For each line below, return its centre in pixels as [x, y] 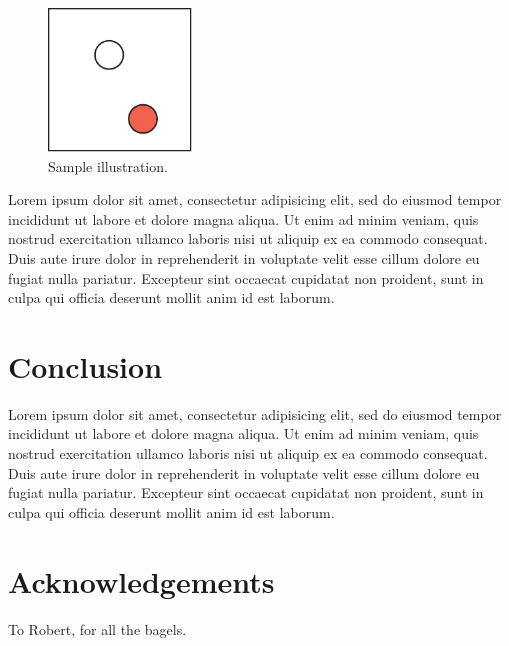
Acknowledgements [141, 580]
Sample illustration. [108, 165]
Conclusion [85, 365]
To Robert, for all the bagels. [97, 628]
